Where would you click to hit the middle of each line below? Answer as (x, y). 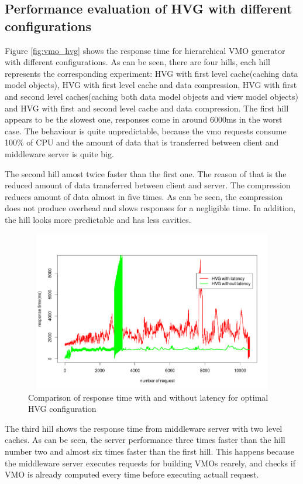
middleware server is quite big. (59, 153)
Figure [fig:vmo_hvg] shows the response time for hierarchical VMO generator (145, 50)
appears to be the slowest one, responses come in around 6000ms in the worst (144, 119)
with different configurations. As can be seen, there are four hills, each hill (137, 62)
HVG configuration (62, 409)
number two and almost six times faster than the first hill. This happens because (149, 451)
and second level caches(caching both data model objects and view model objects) (151, 96)
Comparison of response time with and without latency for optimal (148, 397)
